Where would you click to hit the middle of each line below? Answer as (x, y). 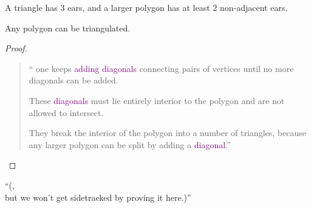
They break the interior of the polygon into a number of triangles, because (167, 133)
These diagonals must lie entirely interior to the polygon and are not (157, 100)
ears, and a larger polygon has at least (139, 7)
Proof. (16, 48)
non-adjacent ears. (254, 7)
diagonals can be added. (73, 80)
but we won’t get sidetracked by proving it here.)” (98, 197)
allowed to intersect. (66, 112)
